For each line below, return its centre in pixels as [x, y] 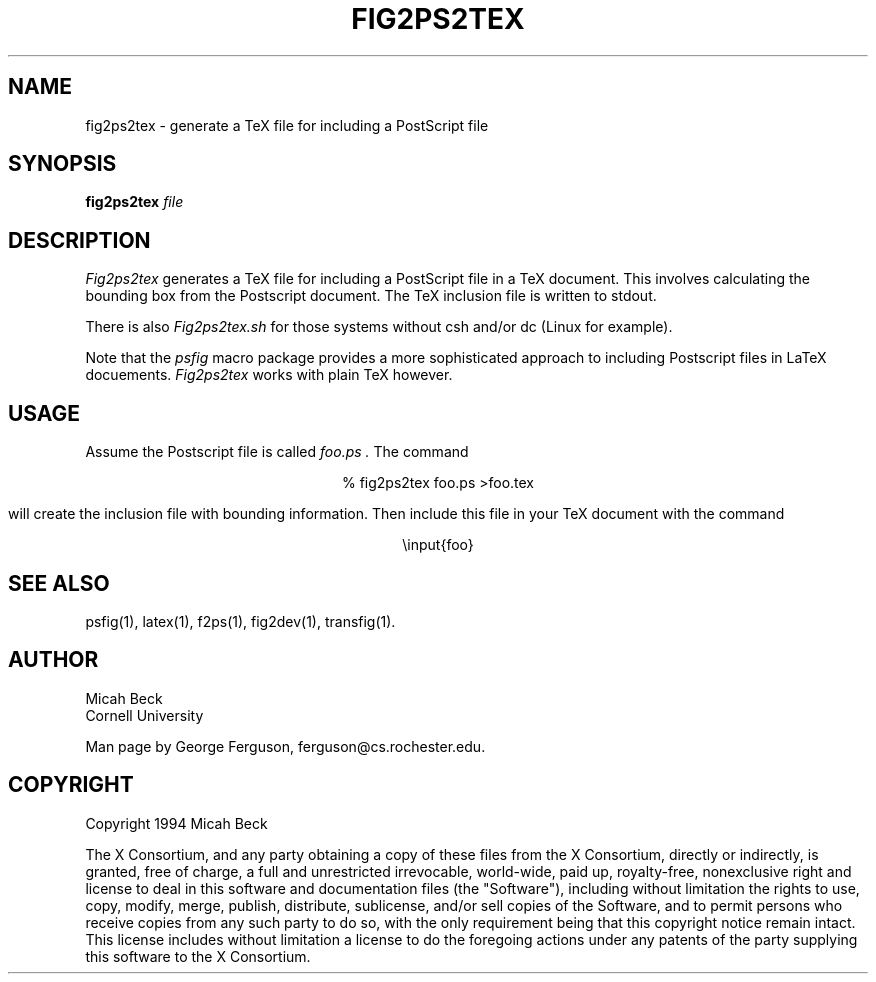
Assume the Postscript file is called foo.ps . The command [277, 452]
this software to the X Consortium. [198, 956]
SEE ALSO [59, 583]
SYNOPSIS [62, 164]
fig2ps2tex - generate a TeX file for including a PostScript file [287, 125]
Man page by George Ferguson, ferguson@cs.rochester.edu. [285, 746]
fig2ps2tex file [134, 202]
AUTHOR [53, 660]
